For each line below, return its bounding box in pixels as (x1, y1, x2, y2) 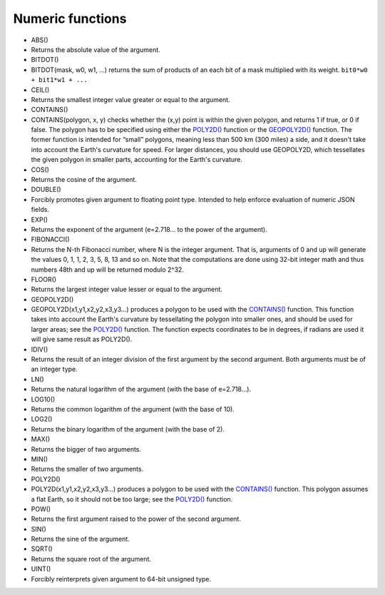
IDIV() (31, 345, 48, 353)
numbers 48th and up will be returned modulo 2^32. (31, 265, 185, 274)
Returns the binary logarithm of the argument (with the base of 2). (31, 424, 225, 433)
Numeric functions (13, 11, 127, 26)
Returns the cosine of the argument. (31, 176, 137, 184)
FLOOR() (31, 275, 57, 283)
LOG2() (31, 415, 53, 424)
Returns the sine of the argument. (31, 535, 130, 544)
